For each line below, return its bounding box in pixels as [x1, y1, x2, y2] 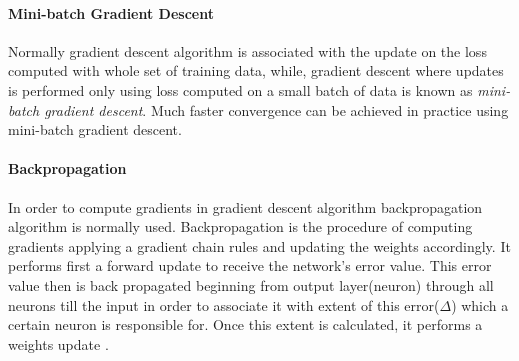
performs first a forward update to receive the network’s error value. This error [8, 255, 492, 276]
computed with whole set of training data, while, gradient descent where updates [8, 60, 504, 81]
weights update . [8, 333, 109, 354]
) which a [451, 294, 509, 315]
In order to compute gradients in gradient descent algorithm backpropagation [8, 196, 483, 217]
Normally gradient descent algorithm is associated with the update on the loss [8, 40, 487, 61]
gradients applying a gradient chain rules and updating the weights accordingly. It [8, 235, 511, 256]
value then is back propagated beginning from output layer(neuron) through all [8, 274, 494, 295]
